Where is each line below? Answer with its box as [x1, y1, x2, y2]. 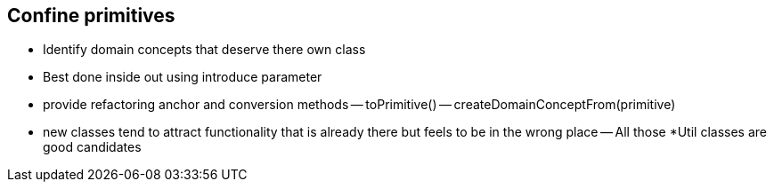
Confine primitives [7, 4, 175, 27]
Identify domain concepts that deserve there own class [43, 42, 366, 58]
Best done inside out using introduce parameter [43, 69, 322, 85]
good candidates [43, 139, 142, 155]
